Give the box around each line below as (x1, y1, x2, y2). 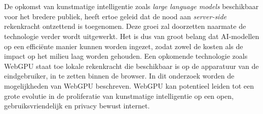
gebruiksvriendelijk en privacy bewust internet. (4, 100, 150, 111)
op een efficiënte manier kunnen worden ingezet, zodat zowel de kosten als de (4, 41, 243, 51)
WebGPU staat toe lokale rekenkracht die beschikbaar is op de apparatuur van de (4, 60, 259, 71)
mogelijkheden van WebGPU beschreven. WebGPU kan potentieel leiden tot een (4, 80, 254, 91)
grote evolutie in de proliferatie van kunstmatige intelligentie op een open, (4, 90, 234, 101)
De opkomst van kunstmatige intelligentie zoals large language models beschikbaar (4, 1, 259, 12)
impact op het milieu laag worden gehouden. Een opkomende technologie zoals (4, 51, 248, 61)
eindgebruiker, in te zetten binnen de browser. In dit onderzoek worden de (4, 70, 235, 81)
